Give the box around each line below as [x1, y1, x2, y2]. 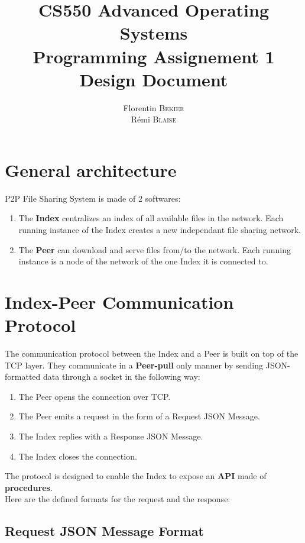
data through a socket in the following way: [43, 370, 200, 383]
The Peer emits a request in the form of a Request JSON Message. [18, 410, 260, 422]
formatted [5, 370, 41, 383]
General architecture [5, 157, 177, 182]
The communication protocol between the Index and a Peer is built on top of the [5, 347, 298, 360]
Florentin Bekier [123, 101, 184, 114]
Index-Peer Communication [5, 289, 234, 313]
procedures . [5, 481, 53, 493]
